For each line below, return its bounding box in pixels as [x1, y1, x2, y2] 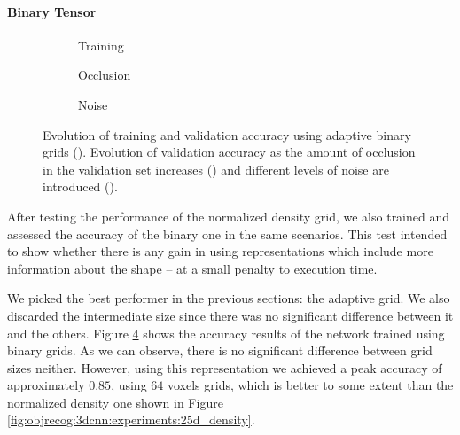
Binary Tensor [7, 2, 97, 20]
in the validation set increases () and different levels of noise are [43, 159, 389, 178]
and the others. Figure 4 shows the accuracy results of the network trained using [7, 323, 445, 342]
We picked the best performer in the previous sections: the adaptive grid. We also [7, 289, 450, 307]
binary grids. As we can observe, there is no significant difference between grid [7, 341, 433, 360]
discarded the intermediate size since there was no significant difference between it [7, 306, 454, 324]
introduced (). [43, 177, 118, 196]
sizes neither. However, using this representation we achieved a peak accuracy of [7, 358, 442, 377]
